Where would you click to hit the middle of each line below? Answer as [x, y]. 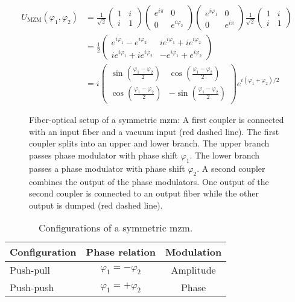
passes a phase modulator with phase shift [107, 168]
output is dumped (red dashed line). [96, 205]
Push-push [32, 288]
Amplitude [193, 270]
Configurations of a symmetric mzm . [116, 228]
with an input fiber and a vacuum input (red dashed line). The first [154, 131]
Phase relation [121, 252]
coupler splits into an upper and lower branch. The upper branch [149, 143]
